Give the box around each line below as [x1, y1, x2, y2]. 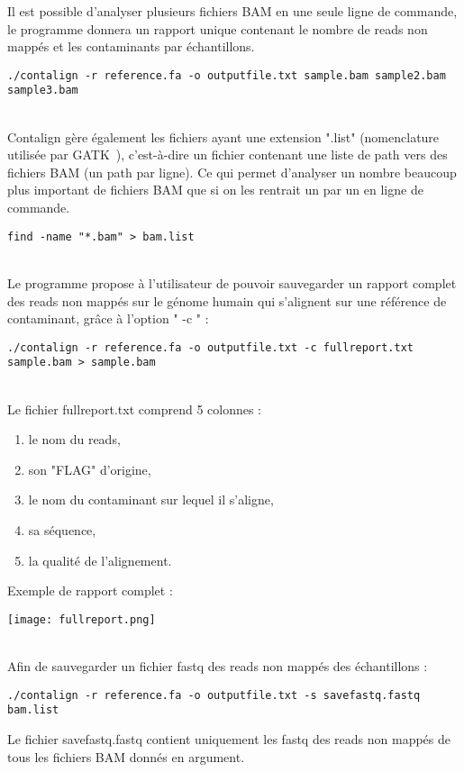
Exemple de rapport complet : [7, 581, 173, 600]
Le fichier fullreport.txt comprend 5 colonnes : [7, 399, 262, 418]
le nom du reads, [28, 430, 121, 449]
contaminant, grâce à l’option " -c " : [7, 309, 209, 328]
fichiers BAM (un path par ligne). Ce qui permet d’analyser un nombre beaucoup [7, 162, 457, 181]
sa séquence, [28, 520, 96, 539]
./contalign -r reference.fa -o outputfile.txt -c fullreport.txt [7, 341, 414, 354]
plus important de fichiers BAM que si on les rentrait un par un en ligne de [7, 180, 423, 199]
